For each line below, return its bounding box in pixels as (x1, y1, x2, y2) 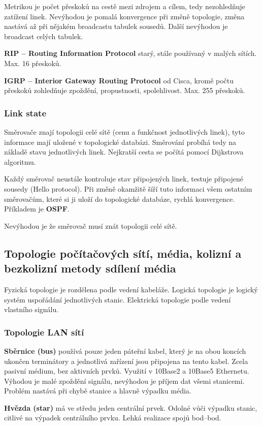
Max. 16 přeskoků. (4, 57, 61, 68)
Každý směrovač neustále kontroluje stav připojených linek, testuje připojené (4, 173, 244, 184)
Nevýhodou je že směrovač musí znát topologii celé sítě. (4, 220, 177, 231)
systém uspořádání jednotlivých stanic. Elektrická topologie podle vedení (4, 294, 231, 305)
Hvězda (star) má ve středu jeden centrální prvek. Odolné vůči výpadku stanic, (4, 402, 257, 413)
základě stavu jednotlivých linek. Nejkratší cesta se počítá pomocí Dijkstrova (4, 146, 244, 157)
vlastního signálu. (4, 304, 59, 315)
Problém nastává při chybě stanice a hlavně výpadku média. (4, 385, 191, 396)
